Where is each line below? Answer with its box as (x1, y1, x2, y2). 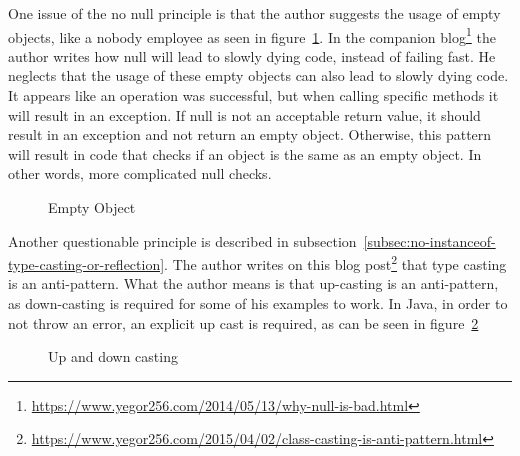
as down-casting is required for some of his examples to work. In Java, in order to (8, 293, 508, 314)
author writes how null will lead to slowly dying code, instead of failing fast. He (8, 45, 496, 66)
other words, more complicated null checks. (8, 163, 272, 184)
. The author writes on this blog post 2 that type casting (164, 251, 507, 274)
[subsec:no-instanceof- (363, 230, 496, 251)
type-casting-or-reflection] (8, 253, 165, 274)
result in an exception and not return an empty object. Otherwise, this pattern (8, 124, 492, 145)
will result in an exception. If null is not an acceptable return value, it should (8, 104, 481, 125)
